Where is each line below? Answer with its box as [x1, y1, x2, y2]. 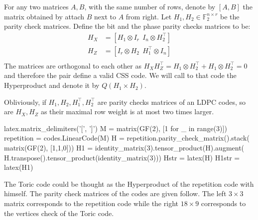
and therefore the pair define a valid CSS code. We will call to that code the [4, 70, 237, 80]
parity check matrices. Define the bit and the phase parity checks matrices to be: [4, 21, 251, 31]
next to [94, 11, 116, 21]
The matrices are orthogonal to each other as [4, 60, 141, 71]
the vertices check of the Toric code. [4, 208, 114, 218]
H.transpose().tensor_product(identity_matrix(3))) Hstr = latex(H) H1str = [4, 152, 240, 162]
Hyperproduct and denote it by [4, 80, 100, 90]
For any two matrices [4, 1, 69, 11]
